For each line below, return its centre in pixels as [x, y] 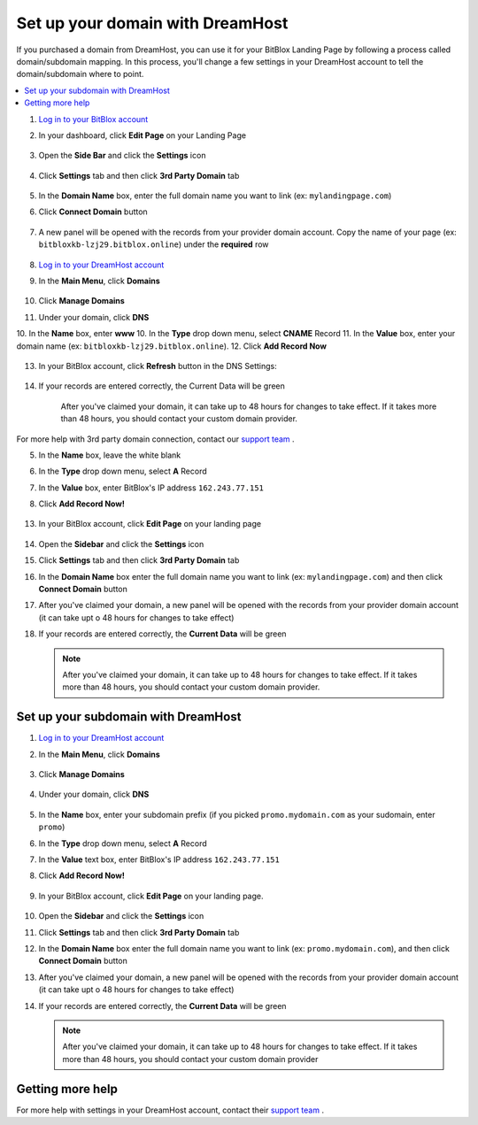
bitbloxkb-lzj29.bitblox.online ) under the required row [154, 244]
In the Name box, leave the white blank [110, 455]
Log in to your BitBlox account [93, 119]
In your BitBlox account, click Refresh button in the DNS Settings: [158, 366]
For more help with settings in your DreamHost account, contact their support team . [170, 1110]
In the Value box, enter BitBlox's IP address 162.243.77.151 [151, 488]
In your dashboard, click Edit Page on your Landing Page [143, 135]
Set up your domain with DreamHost [152, 23]
